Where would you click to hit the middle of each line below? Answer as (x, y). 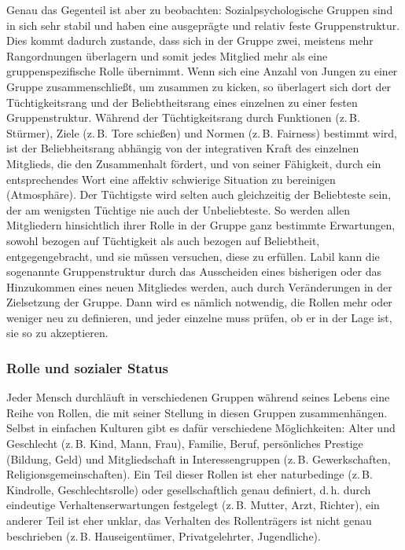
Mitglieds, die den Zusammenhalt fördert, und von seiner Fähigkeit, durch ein (194, 163)
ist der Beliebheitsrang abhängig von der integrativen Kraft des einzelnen (183, 148)
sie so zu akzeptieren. (57, 333)
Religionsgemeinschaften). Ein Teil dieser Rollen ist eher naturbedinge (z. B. (190, 474)
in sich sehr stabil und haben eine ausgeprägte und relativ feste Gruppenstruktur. (203, 25)
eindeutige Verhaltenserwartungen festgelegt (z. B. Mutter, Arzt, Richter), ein (193, 505)
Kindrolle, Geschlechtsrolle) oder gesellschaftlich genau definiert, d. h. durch (189, 489)
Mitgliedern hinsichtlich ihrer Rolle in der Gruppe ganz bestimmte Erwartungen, (201, 225)
